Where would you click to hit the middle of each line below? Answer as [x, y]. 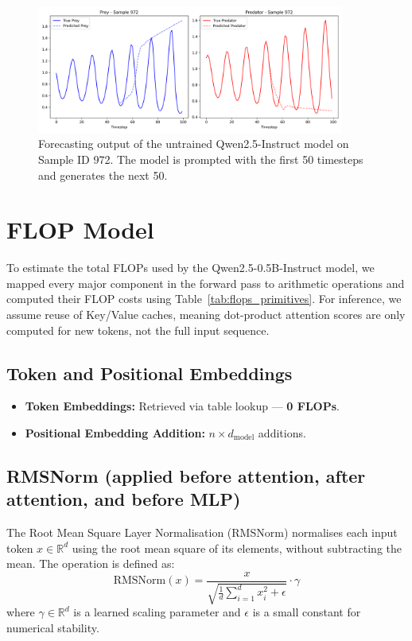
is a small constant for [307, 612]
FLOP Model [80, 229]
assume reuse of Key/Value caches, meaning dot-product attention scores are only [206, 315]
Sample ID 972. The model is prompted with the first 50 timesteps [201, 159]
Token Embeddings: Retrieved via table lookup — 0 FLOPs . [182, 406]
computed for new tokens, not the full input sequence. [138, 330]
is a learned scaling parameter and [157, 612]
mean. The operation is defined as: [91, 563]
